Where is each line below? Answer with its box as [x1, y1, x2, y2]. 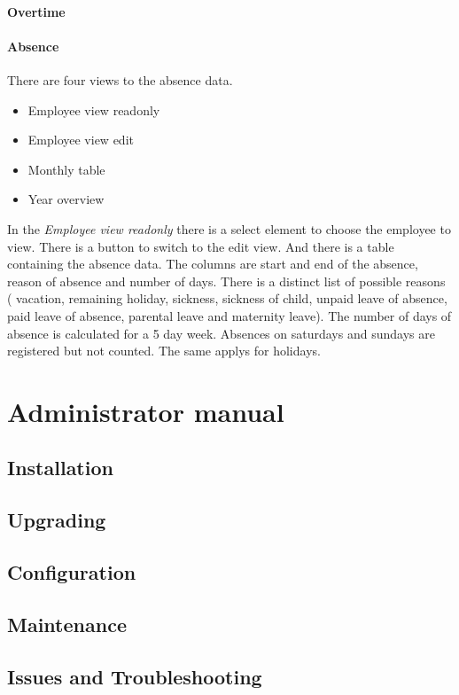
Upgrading [7, 506, 106, 534]
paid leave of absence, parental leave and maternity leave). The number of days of [7, 306, 452, 324]
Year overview [27, 190, 105, 208]
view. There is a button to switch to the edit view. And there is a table [7, 237, 394, 255]
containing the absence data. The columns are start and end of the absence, [7, 254, 418, 273]
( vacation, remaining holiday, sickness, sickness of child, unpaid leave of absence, [7, 289, 447, 308]
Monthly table [27, 160, 105, 178]
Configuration [7, 558, 136, 586]
